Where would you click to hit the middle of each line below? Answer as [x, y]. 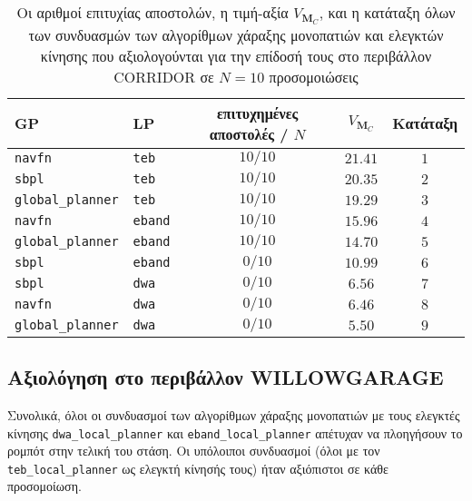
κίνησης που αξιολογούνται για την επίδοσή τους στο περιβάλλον [236, 55]
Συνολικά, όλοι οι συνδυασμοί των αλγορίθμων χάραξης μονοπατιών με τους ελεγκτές [234, 414]
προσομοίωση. [44, 486]
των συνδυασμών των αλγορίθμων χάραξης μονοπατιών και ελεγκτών [236, 34]
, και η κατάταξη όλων [387, 12]
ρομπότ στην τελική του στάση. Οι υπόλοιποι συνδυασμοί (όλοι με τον [194, 451]
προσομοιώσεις [314, 76]
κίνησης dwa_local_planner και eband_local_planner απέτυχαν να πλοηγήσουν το [235, 432]
